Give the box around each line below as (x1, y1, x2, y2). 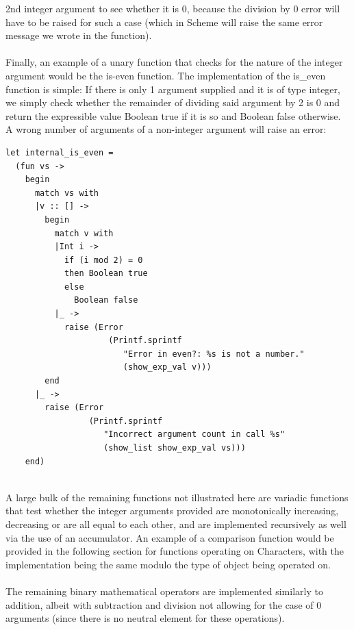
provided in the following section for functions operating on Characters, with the (5, 544, 344, 558)
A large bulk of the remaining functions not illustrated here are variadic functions (5, 490, 349, 504)
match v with (54, 228, 114, 238)
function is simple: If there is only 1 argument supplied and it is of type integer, (5, 81, 340, 96)
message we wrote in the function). (5, 28, 152, 42)
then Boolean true (64, 268, 148, 279)
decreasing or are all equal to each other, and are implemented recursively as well (5, 516, 346, 531)
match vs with (34, 188, 99, 198)
